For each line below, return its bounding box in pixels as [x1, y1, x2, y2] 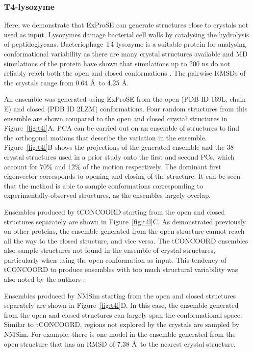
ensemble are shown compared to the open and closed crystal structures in [4, 113, 228, 123]
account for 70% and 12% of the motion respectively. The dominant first [4, 161, 222, 171]
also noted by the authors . [4, 274, 85, 284]
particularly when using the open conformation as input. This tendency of [4, 254, 227, 265]
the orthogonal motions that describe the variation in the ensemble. [4, 132, 207, 142]
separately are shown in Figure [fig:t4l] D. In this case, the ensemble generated [4, 300, 239, 310]
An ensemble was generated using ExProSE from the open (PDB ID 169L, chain [4, 94, 246, 104]
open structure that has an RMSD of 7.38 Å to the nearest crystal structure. [4, 338, 236, 349]
